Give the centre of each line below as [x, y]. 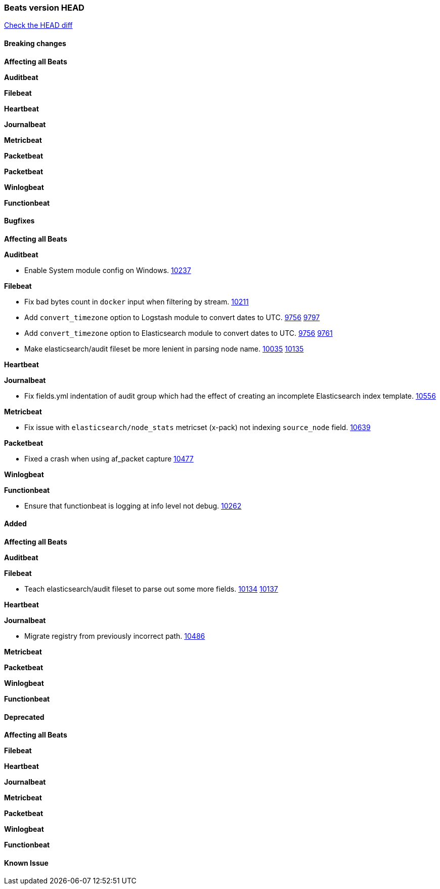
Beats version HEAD [44, 8]
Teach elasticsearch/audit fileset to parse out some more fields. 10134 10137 [151, 589]
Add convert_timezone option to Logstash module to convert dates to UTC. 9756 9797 [172, 317]
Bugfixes [19, 221]
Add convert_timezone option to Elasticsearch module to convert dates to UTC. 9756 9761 [179, 333]
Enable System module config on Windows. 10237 [108, 270]
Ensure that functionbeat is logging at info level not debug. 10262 [133, 506]
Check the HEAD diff [38, 25]
